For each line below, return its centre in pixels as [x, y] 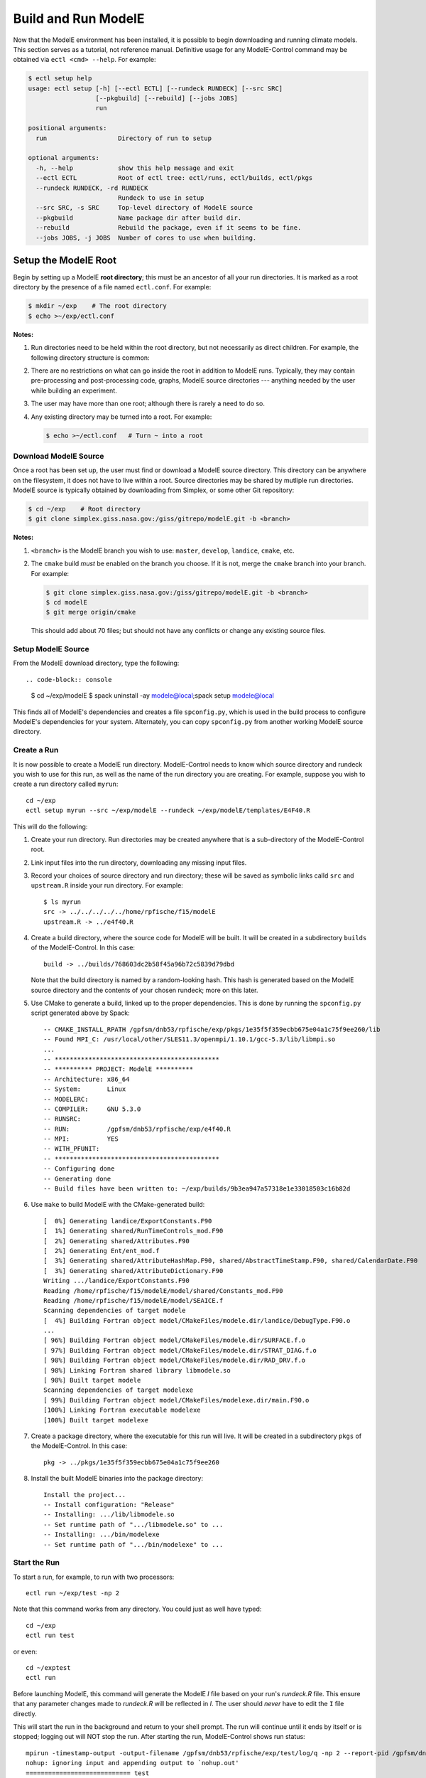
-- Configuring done [79, 1169]
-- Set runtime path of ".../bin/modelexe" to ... [133, 1544]
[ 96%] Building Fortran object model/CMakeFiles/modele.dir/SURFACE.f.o [175, 1340]
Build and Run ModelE [79, 18]
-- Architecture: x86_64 [87, 1079]
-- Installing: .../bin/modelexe [102, 1535]
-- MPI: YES [81, 1139]
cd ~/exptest [48, 1668]
